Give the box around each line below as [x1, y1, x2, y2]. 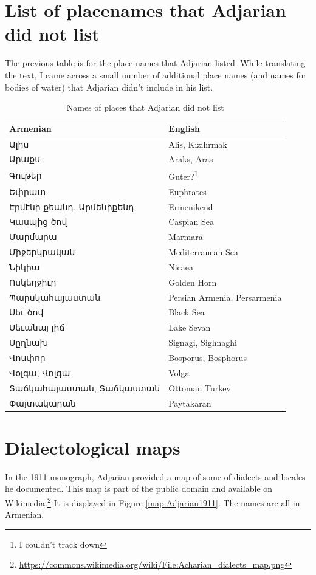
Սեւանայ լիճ [9, 321, 65, 334]
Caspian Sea [168, 215, 214, 228]
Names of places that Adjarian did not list [66, 101, 224, 114]
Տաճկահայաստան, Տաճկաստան [9, 381, 160, 394]
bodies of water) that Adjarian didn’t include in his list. [5, 80, 213, 93]
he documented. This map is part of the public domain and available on [5, 482, 273, 495]
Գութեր [9, 169, 42, 182]
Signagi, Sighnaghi [168, 336, 238, 349]
